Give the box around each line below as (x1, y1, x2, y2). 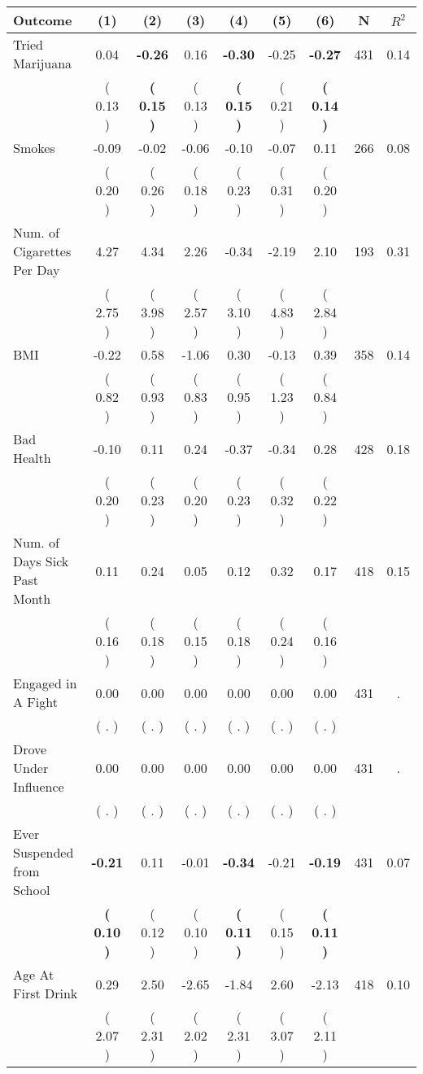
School (13, 880, 50, 899)
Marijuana (13, 54, 72, 72)
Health (13, 448, 51, 467)
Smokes (13, 138, 55, 157)
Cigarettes (13, 242, 72, 260)
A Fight (13, 692, 58, 711)
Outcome (13, 11, 72, 29)
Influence (13, 777, 64, 796)
